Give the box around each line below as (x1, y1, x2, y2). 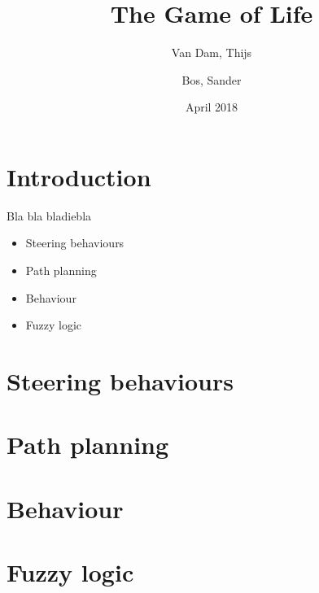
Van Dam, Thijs (171, 44, 252, 61)
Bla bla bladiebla (7, 207, 92, 224)
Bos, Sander (181, 71, 242, 88)
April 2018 (185, 98, 238, 116)
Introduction (7, 159, 151, 193)
